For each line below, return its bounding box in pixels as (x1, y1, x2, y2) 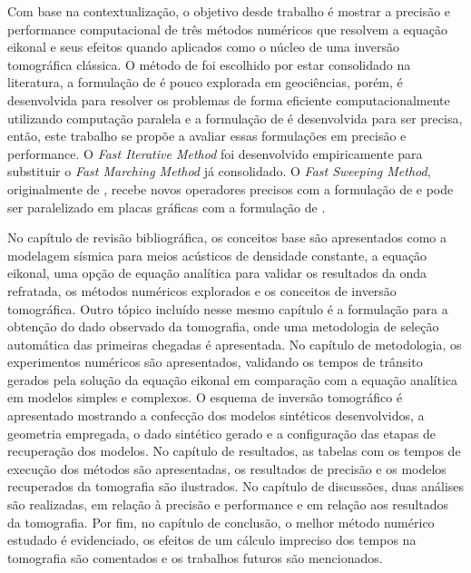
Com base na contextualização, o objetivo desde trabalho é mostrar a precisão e (7, 2, 451, 20)
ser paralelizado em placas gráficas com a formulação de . (7, 197, 326, 216)
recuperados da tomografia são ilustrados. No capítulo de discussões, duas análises (7, 477, 465, 496)
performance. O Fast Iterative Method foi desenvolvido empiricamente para (7, 143, 423, 163)
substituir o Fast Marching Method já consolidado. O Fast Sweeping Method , (7, 162, 431, 181)
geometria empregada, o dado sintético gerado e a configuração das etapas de (7, 423, 437, 442)
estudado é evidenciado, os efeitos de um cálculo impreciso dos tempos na (7, 530, 417, 549)
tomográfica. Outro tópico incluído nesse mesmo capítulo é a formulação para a (7, 299, 448, 318)
